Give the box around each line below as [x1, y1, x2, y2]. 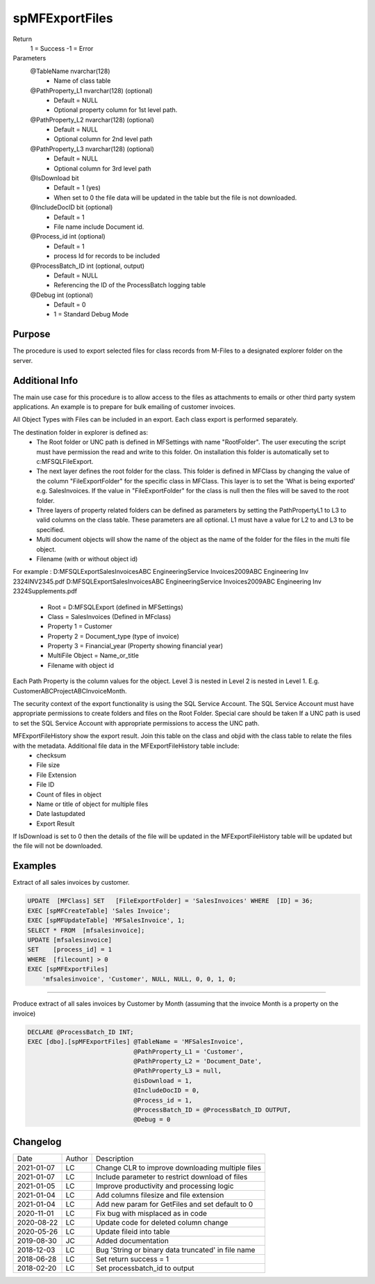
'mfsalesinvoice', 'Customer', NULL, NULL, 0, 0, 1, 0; [42, 974, 237, 983]
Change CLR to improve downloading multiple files [95, 1162, 262, 1172]
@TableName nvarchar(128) [30, 67, 110, 75]
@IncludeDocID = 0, [133, 1086, 200, 1095]
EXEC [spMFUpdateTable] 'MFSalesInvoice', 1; [27, 917, 185, 924]
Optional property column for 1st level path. [53, 106, 178, 114]
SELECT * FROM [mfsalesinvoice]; [27, 926, 145, 934]
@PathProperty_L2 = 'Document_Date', [133, 1057, 262, 1066]
